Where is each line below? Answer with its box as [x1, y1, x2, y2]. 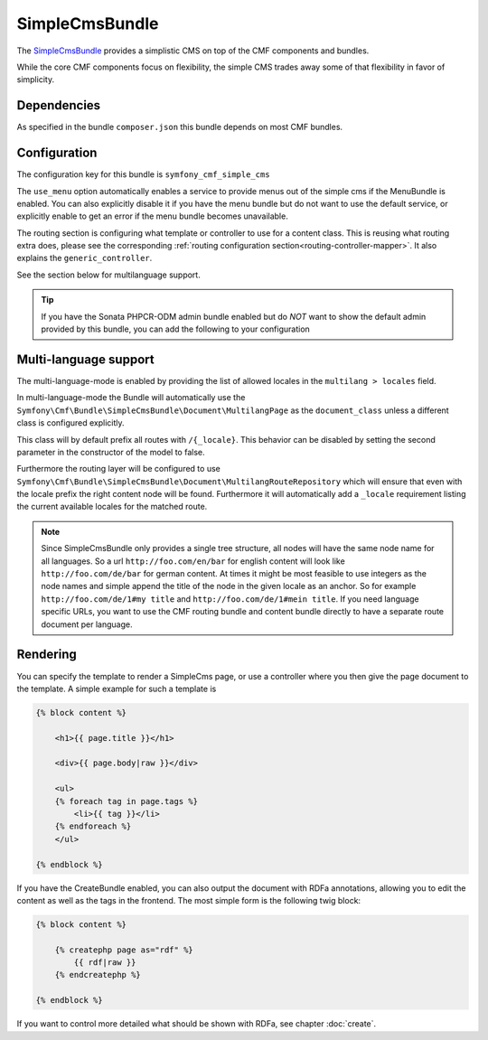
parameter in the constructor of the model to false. [16, 446, 205, 457]
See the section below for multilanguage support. [16, 269, 201, 280]
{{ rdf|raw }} [73, 958, 136, 968]
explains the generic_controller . [16, 253, 153, 264]
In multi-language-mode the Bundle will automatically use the [16, 392, 246, 403]
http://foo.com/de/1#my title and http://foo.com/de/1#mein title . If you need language [41, 593, 419, 604]
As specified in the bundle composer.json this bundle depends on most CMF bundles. [16, 122, 343, 133]
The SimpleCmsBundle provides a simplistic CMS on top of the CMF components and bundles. [16, 45, 370, 56]
